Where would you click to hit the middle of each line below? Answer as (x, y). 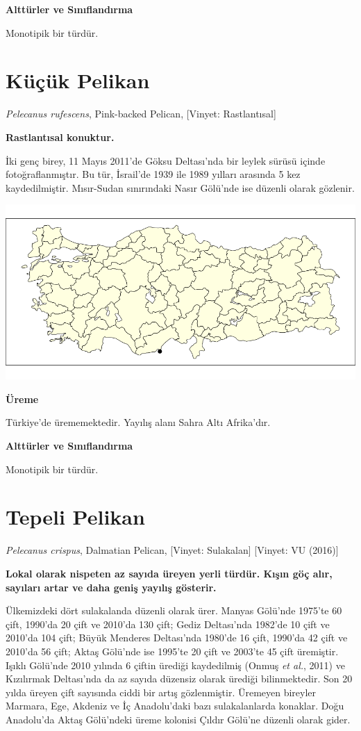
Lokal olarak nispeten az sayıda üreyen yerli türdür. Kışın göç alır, (169, 573)
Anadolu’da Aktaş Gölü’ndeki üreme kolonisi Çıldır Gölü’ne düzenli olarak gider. (178, 719)
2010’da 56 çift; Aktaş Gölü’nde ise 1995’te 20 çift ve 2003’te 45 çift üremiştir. (172, 651)
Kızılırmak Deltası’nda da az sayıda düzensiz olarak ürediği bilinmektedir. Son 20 (179, 679)
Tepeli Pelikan (75, 517)
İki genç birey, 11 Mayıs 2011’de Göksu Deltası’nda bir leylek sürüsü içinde (166, 160)
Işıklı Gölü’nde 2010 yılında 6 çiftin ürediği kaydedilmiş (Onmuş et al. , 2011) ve (175, 665)
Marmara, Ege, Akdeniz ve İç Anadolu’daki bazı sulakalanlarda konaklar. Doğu (175, 706)
